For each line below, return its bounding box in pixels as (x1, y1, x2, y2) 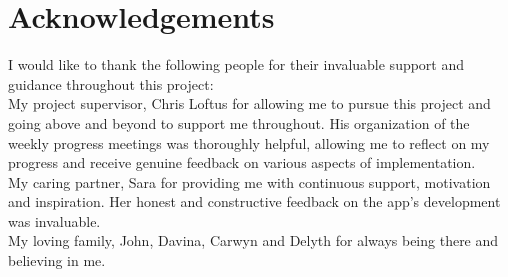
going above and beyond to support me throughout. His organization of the (8, 112, 470, 133)
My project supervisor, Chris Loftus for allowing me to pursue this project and (8, 93, 491, 114)
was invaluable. (8, 210, 101, 231)
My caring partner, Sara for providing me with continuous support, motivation (8, 171, 491, 192)
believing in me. (8, 250, 106, 271)
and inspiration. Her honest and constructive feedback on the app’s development (8, 191, 501, 212)
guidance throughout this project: (8, 73, 214, 94)
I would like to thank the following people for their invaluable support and (8, 54, 465, 75)
